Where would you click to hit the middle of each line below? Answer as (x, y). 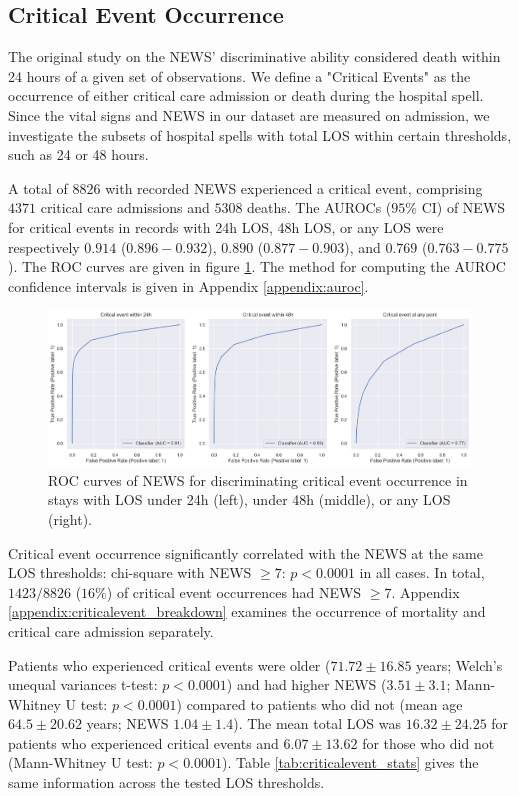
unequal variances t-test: (83, 684)
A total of (38, 187)
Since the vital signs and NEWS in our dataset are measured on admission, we (249, 114)
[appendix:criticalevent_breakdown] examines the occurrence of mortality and (247, 611)
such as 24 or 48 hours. (78, 154)
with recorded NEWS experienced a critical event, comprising (294, 187)
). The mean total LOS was (317, 723)
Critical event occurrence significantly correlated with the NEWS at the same (245, 552)
